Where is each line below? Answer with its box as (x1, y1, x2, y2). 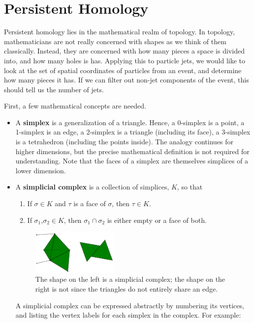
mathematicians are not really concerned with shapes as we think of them (4, 36, 226, 46)
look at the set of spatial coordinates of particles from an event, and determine (4, 65, 242, 75)
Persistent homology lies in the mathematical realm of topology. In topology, (4, 27, 235, 37)
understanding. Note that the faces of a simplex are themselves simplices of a (15, 156, 249, 166)
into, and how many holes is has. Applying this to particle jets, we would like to (4, 55, 246, 65)
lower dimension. (15, 165, 66, 175)
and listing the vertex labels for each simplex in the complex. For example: (15, 310, 241, 320)
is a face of (73, 198, 106, 209)
